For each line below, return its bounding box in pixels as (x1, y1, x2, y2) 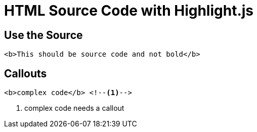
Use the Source (4, 28, 83, 41)
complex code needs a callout (24, 104, 124, 113)
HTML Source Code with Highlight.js (4, 2, 254, 19)
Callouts (4, 67, 47, 80)
